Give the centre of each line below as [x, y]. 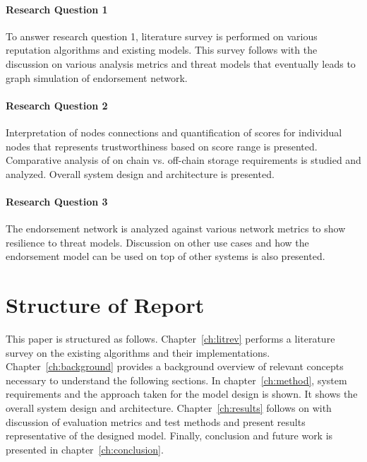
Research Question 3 [57, 201]
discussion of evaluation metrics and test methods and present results [156, 421]
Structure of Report [105, 305]
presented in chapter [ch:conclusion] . [85, 449]
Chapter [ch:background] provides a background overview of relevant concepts [175, 366]
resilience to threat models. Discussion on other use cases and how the [157, 242]
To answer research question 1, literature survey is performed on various [162, 36]
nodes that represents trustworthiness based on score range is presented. [162, 146]
